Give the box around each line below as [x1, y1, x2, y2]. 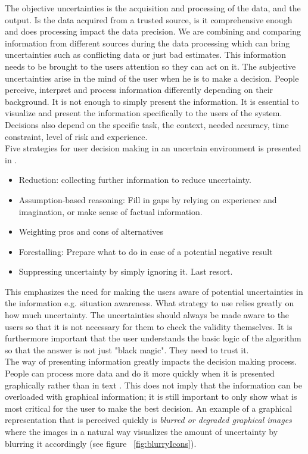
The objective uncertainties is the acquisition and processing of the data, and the [5, 2, 301, 14]
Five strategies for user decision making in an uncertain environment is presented [5, 142, 301, 154]
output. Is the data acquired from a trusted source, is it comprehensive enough [5, 13, 293, 26]
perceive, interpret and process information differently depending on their [5, 83, 273, 96]
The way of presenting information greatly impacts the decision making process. [5, 355, 297, 368]
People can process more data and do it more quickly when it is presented [5, 367, 275, 380]
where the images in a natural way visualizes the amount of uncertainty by [5, 425, 278, 437]
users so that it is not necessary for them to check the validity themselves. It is [5, 320, 293, 332]
